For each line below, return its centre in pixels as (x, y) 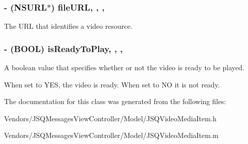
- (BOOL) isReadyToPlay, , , (64, 48)
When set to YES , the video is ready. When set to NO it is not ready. (112, 84)
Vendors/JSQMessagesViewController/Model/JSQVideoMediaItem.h (110, 118)
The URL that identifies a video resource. (68, 26)
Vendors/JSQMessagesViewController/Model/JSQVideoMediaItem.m (111, 135)
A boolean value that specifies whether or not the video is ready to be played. (124, 67)
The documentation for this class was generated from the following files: (115, 101)
